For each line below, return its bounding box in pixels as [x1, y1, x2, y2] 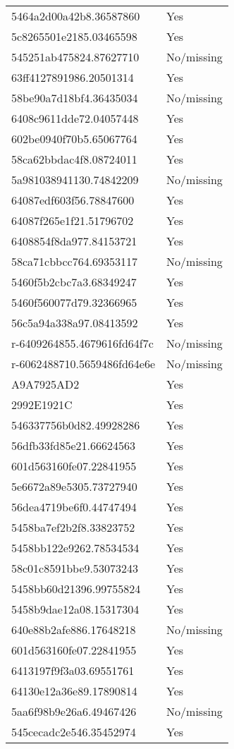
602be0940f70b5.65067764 [11, 130, 137, 147]
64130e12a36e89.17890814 [11, 683, 137, 699]
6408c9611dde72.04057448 [11, 110, 139, 126]
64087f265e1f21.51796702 [11, 212, 134, 229]
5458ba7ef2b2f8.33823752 [11, 519, 135, 535]
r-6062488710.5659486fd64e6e [11, 355, 156, 372]
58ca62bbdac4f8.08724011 [11, 151, 137, 167]
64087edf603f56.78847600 [11, 192, 135, 208]
